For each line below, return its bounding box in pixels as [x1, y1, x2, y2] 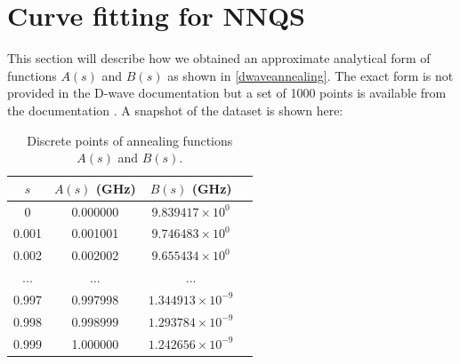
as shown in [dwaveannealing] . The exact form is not [167, 66, 454, 84]
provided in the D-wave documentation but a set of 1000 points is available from [7, 83, 447, 102]
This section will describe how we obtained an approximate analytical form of [7, 49, 431, 67]
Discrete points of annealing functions [27, 131, 233, 149]
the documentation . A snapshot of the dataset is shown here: [7, 100, 343, 119]
